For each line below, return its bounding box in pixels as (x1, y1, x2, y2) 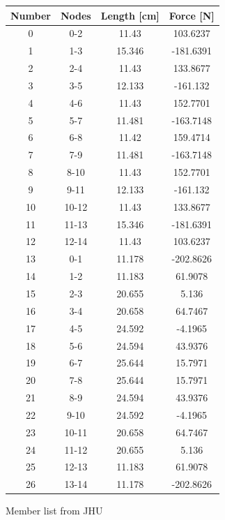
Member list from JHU (6, 503, 103, 518)
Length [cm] (100, 8, 160, 22)
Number (10, 8, 51, 22)
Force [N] (169, 8, 215, 22)
